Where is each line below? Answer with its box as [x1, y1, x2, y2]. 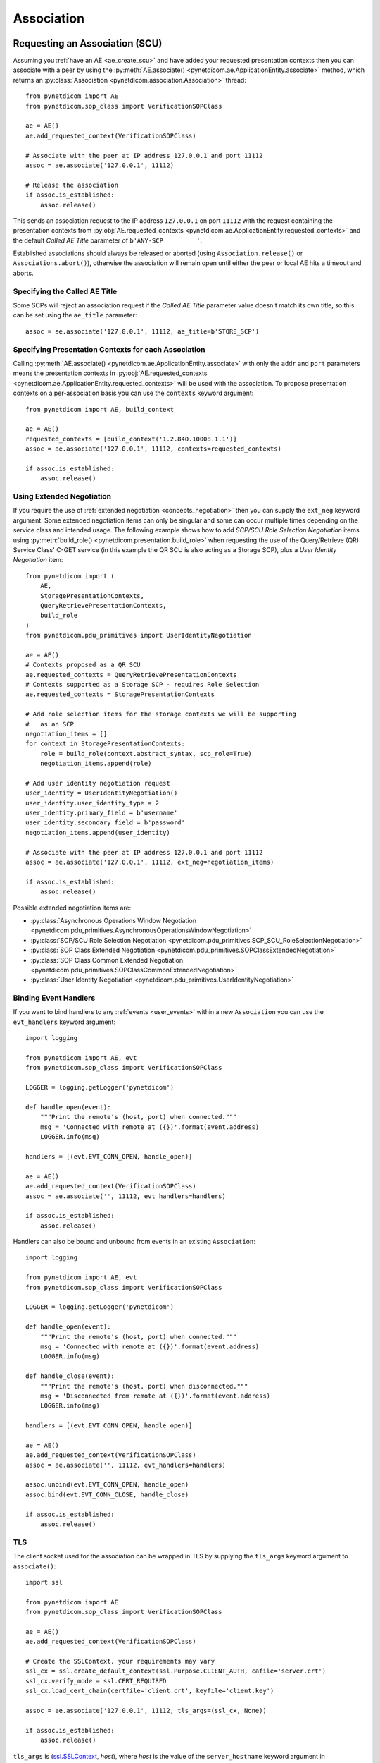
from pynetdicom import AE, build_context [25, 405, 175, 413]
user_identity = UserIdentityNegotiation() [25, 789, 178, 797]
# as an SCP [25, 720, 74, 728]
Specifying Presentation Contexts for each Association [13, 344, 205, 354]
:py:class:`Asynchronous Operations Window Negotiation [30, 917, 197, 925]
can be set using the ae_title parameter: [13, 311, 137, 319]
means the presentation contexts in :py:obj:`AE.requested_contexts [13, 369, 208, 377]
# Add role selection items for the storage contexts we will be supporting [25, 710, 297, 719]
